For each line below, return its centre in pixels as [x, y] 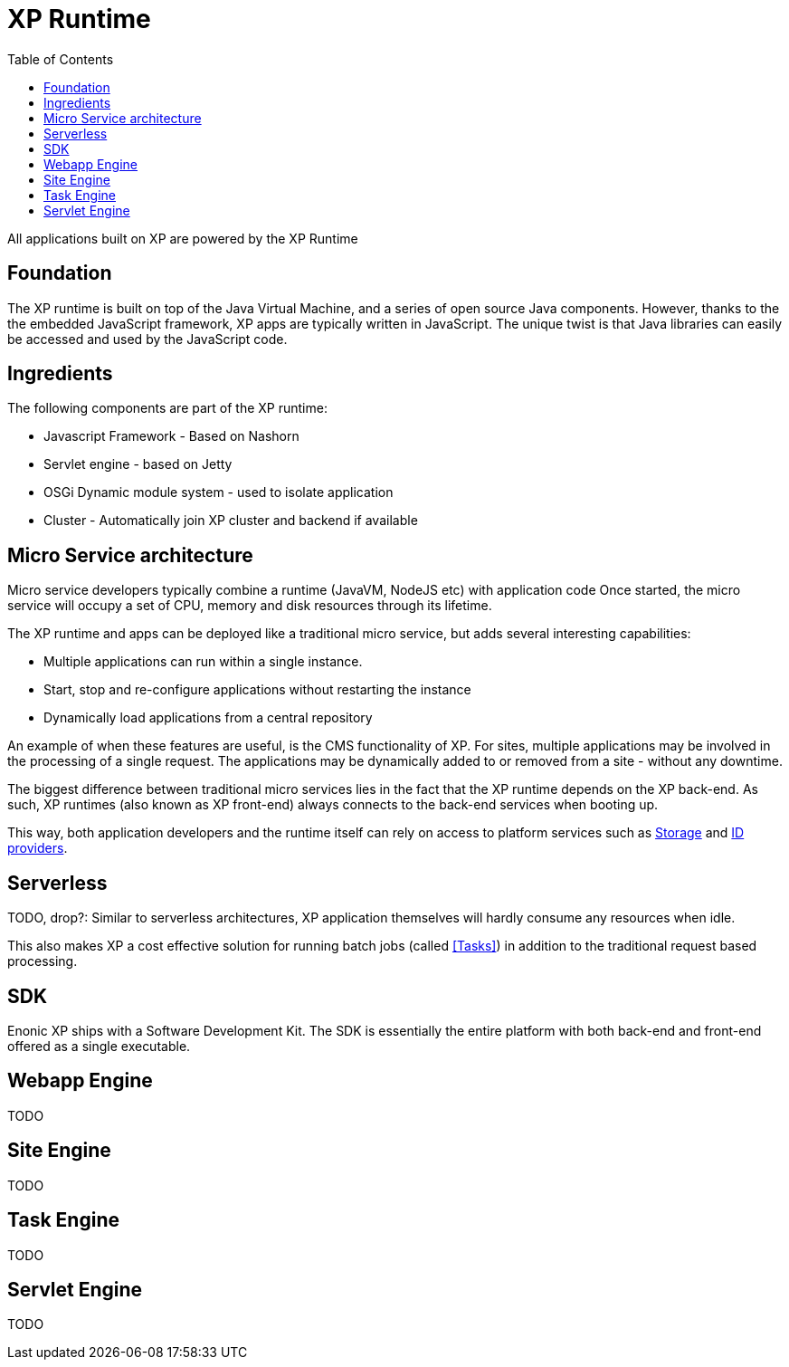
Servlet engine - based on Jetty [138, 464]
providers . [38, 848]
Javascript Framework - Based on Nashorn [171, 436]
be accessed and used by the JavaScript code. [147, 339]
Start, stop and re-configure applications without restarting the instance [257, 690]
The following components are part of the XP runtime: [167, 408]
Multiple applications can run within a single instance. [203, 662]
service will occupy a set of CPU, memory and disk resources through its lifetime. [250, 606]
